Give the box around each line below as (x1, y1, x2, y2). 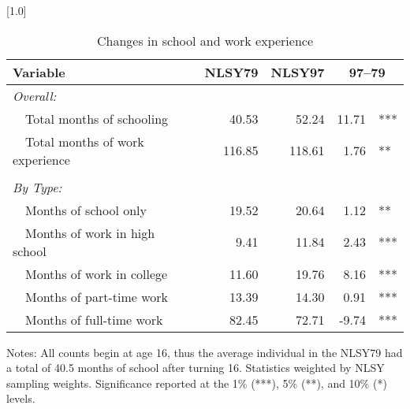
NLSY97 (270, 62, 325, 81)
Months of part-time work (25, 287, 169, 306)
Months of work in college (25, 264, 168, 283)
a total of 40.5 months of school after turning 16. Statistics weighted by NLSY (6, 359, 385, 376)
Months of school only (25, 200, 147, 219)
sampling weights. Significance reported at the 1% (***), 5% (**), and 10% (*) (6, 374, 387, 391)
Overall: (13, 86, 57, 105)
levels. (6, 390, 35, 407)
